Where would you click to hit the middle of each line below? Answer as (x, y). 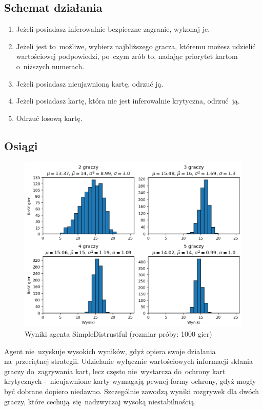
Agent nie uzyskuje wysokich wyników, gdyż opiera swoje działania (110, 351)
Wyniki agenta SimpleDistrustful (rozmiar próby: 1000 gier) (118, 334)
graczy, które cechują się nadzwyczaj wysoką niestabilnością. (100, 401)
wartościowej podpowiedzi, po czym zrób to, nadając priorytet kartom (127, 56)
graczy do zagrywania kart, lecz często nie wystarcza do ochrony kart (115, 371)
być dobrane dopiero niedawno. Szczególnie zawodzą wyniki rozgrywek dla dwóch (132, 391)
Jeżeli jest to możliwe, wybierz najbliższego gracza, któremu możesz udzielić (136, 46)
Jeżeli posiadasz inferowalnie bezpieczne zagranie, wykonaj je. (113, 29)
